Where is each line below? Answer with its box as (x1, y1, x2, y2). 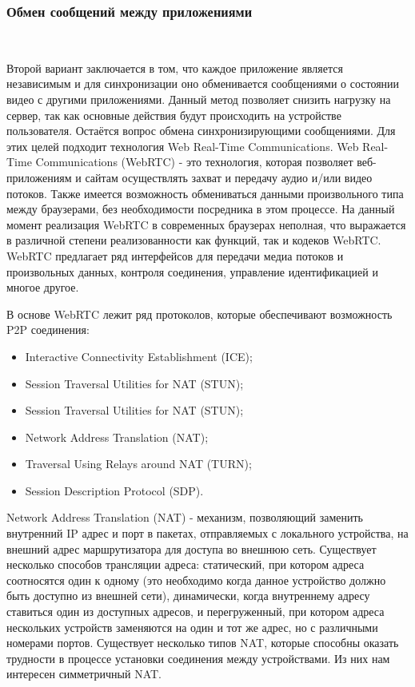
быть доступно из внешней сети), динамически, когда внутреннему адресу (6, 587, 370, 604)
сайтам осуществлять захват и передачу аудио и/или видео (85, 169, 373, 185)
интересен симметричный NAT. (6, 665, 162, 682)
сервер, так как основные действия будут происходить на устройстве (6, 106, 341, 123)
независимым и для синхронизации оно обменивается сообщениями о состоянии (6, 75, 400, 92)
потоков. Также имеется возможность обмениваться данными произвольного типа (6, 185, 404, 201)
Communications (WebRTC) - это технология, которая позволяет (35, 153, 353, 170)
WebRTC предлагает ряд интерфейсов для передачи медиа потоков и (6, 247, 344, 264)
